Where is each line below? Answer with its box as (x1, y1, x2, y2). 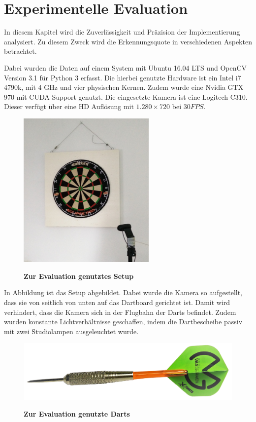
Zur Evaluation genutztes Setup (24, 270, 134, 281)
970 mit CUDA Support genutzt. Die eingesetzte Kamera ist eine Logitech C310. (4, 91, 248, 102)
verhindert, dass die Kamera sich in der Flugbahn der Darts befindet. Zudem (4, 307, 236, 317)
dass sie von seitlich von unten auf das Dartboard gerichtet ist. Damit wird (4, 297, 230, 307)
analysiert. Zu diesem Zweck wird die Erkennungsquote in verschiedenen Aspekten (4, 36, 252, 46)
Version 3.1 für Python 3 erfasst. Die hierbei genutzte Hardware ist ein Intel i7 (4, 72, 241, 82)
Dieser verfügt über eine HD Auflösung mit (4, 101, 134, 112)
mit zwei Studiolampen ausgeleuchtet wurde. (4, 326, 139, 336)
